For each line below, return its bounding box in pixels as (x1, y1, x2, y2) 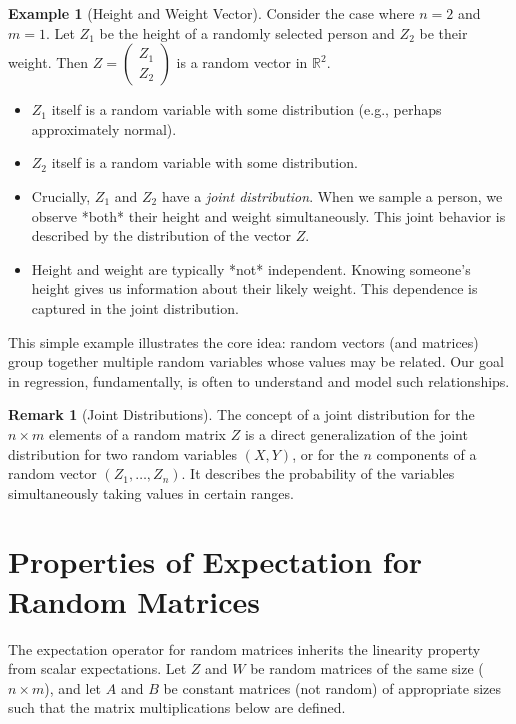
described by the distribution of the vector (31, 225, 292, 246)
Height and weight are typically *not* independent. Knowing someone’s (31, 258, 471, 279)
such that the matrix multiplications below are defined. (8, 697, 346, 718)
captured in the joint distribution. (31, 297, 239, 318)
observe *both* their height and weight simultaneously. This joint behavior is (31, 205, 506, 226)
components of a (376, 443, 477, 464)
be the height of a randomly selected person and (99, 22, 395, 43)
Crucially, (31, 185, 91, 206)
